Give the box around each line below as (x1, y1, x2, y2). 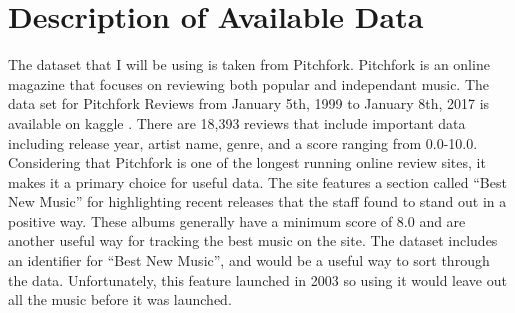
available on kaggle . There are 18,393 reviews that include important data (8, 112, 466, 133)
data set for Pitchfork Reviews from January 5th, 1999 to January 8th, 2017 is (8, 93, 490, 114)
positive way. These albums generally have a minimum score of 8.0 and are (8, 210, 466, 231)
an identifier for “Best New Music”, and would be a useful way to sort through (8, 250, 490, 271)
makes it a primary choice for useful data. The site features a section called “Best (8, 171, 507, 192)
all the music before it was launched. (8, 289, 232, 310)
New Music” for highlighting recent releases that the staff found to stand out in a (8, 191, 507, 212)
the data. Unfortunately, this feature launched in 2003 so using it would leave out (8, 269, 507, 290)
